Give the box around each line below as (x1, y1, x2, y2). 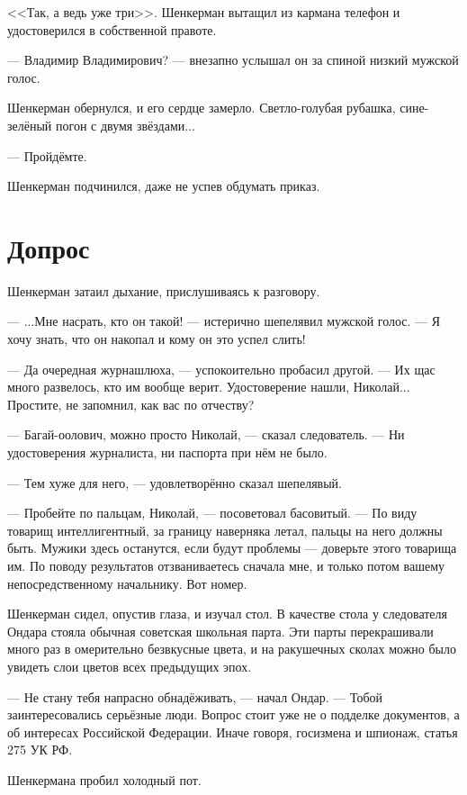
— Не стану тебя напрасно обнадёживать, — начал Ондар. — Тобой (7, 687, 383, 706)
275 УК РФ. (7, 740, 73, 759)
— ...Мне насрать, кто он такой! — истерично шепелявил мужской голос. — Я (7, 312, 441, 330)
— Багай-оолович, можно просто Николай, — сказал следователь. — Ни (7, 425, 405, 444)
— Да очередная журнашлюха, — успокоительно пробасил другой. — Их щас (7, 359, 436, 378)
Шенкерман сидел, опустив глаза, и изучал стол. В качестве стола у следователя (7, 604, 447, 623)
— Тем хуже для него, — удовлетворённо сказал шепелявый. (7, 473, 343, 492)
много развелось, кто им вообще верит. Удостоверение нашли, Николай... (7, 377, 410, 396)
